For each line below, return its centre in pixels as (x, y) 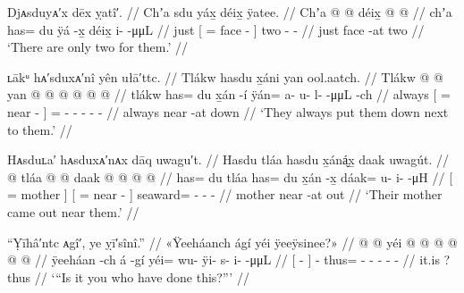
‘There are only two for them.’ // (97, 47)
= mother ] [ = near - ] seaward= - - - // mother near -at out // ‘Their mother (225, 194)
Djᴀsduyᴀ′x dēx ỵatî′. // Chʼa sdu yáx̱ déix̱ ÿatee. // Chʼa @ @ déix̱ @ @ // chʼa (230, 12)
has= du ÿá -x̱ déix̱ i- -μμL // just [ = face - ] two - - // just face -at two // (216, 29)
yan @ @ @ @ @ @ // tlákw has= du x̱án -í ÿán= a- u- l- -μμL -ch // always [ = (229, 94)
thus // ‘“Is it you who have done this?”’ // (128, 276)
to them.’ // (40, 129)
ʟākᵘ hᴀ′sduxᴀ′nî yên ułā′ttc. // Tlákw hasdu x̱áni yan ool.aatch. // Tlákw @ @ (225, 76)
